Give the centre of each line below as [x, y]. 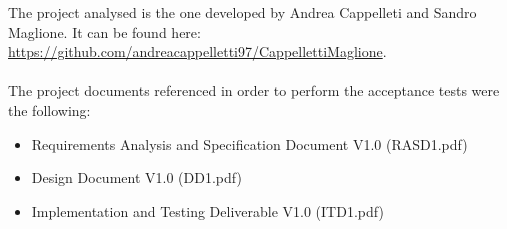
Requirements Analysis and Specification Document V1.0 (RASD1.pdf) [249, 143]
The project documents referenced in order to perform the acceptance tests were [254, 90]
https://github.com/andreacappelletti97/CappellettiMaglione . [197, 51]
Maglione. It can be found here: [104, 31]
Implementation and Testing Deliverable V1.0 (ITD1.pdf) [207, 210]
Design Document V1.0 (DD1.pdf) [136, 177]
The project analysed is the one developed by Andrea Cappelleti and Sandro [242, 12]
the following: [49, 109]
